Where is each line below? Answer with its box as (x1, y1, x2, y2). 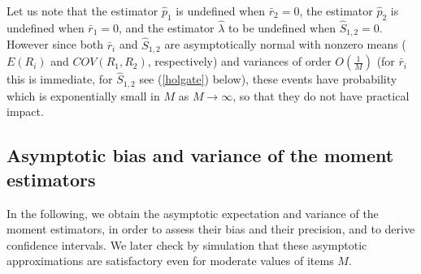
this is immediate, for (7, 71, 113, 88)
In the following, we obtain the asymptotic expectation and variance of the (7, 204, 379, 221)
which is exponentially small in (7, 87, 160, 104)
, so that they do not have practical (232, 87, 410, 104)
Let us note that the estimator (7, 2, 158, 19)
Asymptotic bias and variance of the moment (7, 143, 394, 168)
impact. (7, 103, 44, 120)
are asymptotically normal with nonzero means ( (164, 36, 406, 53)
